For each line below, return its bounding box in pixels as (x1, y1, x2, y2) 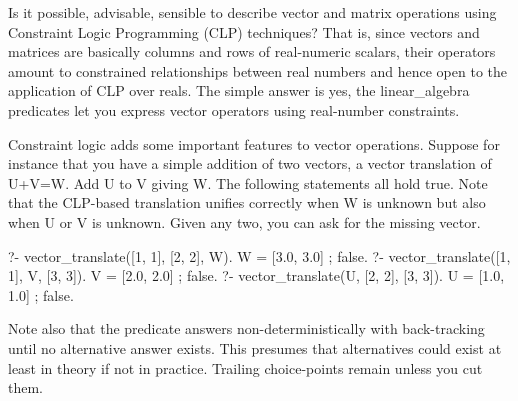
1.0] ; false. (8, 284, 74, 305)
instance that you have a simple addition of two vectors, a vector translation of (8, 153, 492, 174)
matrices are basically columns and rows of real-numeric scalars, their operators (8, 41, 496, 62)
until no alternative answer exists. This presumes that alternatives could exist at (8, 337, 502, 358)
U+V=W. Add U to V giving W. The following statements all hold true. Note (8, 172, 488, 193)
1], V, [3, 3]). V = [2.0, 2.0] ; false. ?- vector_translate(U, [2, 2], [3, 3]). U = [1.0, (8, 265, 505, 286)
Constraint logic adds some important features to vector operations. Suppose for (8, 133, 500, 154)
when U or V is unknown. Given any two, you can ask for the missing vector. (8, 211, 481, 232)
